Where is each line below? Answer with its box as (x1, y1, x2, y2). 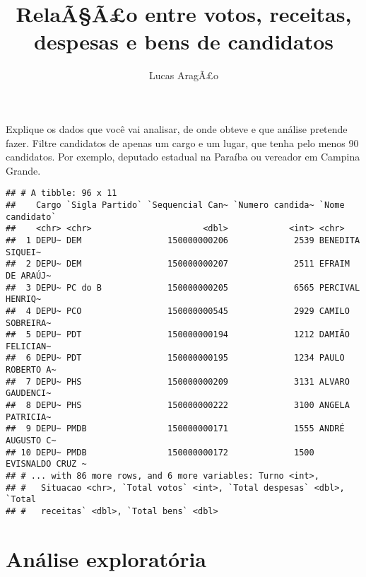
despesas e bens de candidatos (34, 27, 333, 56)
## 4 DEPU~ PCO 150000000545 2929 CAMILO (6, 305, 350, 316)
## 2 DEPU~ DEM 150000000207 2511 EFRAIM (6, 259, 350, 269)
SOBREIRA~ (6, 317, 52, 328)
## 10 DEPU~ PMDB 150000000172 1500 (6, 447, 314, 457)
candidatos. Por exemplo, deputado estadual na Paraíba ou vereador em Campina (6, 149, 360, 164)
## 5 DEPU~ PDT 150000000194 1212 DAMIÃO (6, 330, 350, 340)
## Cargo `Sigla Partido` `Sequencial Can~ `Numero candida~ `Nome (6, 199, 345, 210)
